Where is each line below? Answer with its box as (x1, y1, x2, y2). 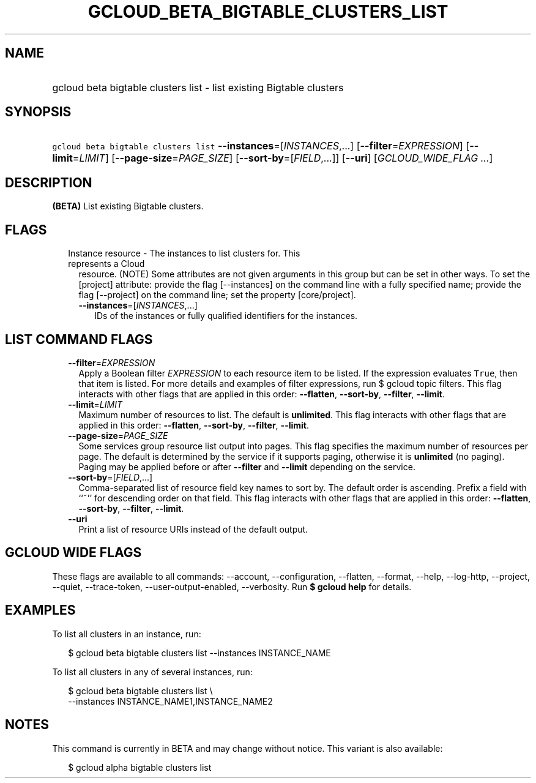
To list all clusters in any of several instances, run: (52, 666, 253, 677)
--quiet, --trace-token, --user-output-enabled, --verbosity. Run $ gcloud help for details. (52, 581, 412, 592)
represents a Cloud (68, 258, 145, 269)
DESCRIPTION (5, 174, 92, 190)
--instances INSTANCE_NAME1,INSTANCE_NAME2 (68, 695, 273, 706)
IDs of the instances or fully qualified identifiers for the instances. (94, 310, 358, 321)
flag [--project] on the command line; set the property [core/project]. (78, 290, 356, 301)
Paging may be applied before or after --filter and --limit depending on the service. (78, 461, 415, 472)
